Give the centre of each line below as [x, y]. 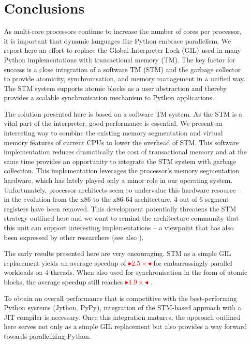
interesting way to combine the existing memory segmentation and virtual [113, 133]
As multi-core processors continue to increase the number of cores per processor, [123, 31]
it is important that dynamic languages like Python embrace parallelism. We [118, 40]
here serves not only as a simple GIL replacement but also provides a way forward [125, 326]
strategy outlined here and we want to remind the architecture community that [121, 218]
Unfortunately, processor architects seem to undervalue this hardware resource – [123, 189]
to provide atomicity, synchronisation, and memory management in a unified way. [125, 79]
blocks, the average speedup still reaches [64, 281]
